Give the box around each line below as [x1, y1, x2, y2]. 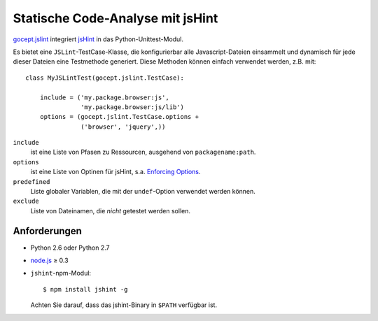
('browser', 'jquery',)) [80, 122, 166, 131]
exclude [13, 197, 40, 206]
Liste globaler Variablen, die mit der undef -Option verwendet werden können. [30, 187, 255, 196]
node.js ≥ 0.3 [30, 256, 69, 265]
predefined [13, 178, 50, 185]
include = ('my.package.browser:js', [39, 93, 169, 101]
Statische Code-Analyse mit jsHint [13, 10, 218, 26]
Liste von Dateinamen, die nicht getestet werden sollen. [30, 206, 191, 215]
